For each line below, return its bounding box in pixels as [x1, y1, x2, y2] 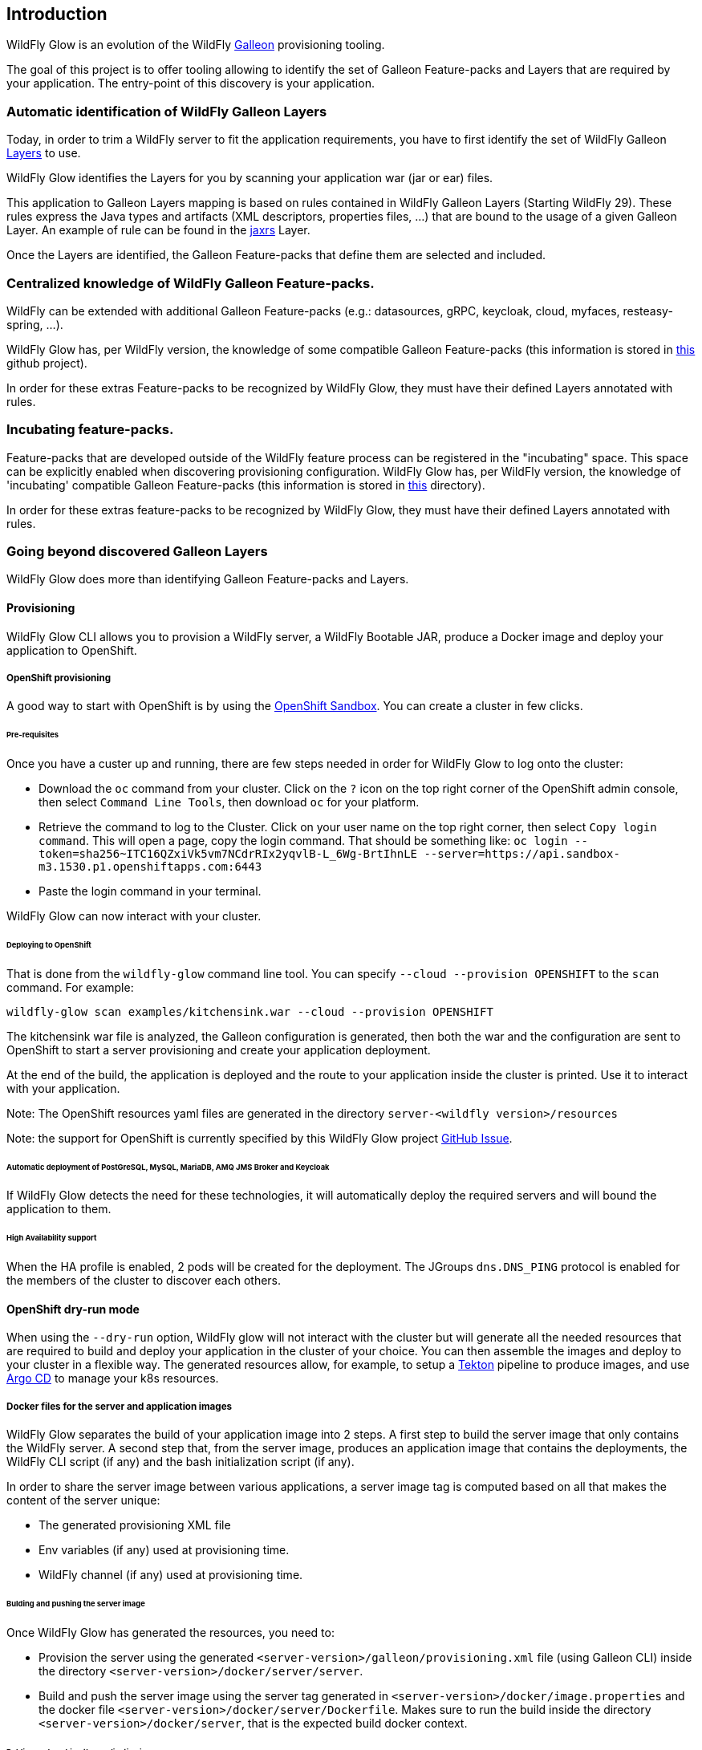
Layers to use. [6, 146, 81, 160]
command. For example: [6, 980, 134, 994]
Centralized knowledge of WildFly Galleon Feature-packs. [6, 274, 375, 291]
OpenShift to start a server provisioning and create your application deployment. [6, 1042, 431, 1057]
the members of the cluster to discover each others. [6, 1273, 282, 1288]
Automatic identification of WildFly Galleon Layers [6, 103, 327, 120]
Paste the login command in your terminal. [39, 884, 262, 899]
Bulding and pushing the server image [6, 1599, 145, 1609]
